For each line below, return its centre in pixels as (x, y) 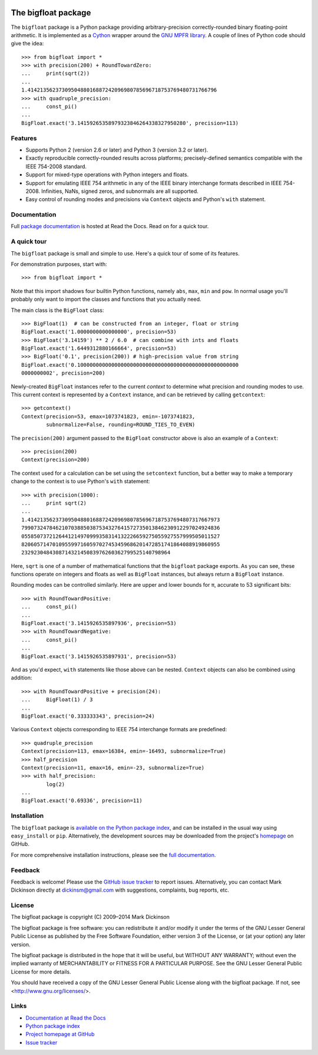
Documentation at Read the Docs (66, 1018)
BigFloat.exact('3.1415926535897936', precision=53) (99, 623)
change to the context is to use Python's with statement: (80, 481)
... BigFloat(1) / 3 (57, 700)
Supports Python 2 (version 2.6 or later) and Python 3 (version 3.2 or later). (117, 150)
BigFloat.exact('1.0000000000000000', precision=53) (99, 332)
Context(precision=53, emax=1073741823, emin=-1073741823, (108, 416)
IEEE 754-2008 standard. (56, 166)
